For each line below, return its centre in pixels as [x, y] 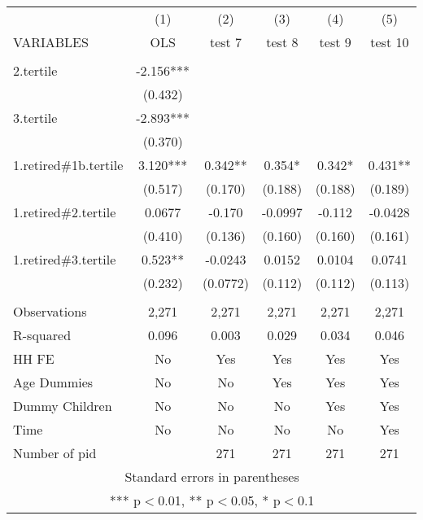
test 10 [390, 42]
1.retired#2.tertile [65, 212]
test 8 [282, 42]
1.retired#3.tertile [65, 259]
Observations [50, 311]
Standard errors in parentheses [212, 476]
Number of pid [55, 453]
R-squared [42, 335]
